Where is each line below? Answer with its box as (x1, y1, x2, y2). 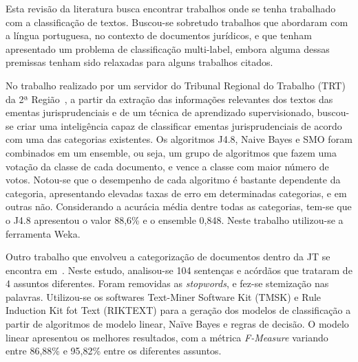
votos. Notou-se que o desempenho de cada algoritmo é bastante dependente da (6, 172, 341, 187)
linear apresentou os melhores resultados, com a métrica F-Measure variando (6, 330, 328, 344)
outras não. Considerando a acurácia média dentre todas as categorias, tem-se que (6, 199, 352, 214)
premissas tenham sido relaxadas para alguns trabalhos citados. (6, 55, 273, 69)
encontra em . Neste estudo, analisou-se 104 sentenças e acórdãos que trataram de (6, 262, 352, 277)
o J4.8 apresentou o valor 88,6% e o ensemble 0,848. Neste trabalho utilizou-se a (6, 212, 344, 227)
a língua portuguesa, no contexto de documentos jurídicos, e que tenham (6, 28, 312, 43)
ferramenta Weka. (6, 226, 81, 240)
